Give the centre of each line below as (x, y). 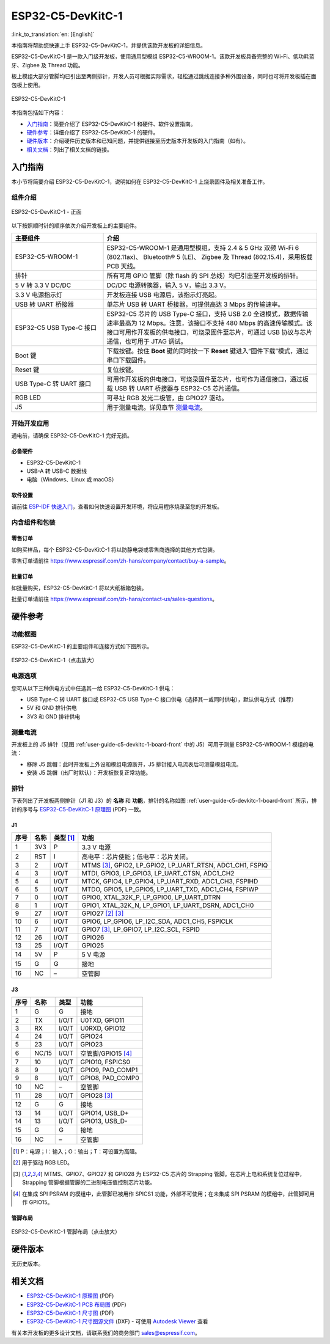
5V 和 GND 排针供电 (52, 708)
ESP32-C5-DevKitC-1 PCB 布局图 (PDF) (76, 1304)
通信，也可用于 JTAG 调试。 (147, 341)
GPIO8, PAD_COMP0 (110, 1078)
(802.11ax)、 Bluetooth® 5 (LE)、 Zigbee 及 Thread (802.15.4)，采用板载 (210, 257)
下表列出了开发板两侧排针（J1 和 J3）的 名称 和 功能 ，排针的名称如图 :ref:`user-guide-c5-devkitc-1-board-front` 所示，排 (164, 801)
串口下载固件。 (128, 360)
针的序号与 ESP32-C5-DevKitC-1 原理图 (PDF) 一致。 (78, 809)
